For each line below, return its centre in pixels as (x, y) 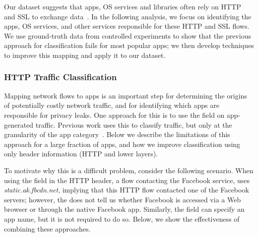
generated (19, 124)
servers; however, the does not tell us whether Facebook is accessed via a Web (123, 199)
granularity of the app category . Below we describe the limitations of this (117, 134)
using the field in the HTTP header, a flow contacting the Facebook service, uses (127, 180)
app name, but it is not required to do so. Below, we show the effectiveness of (122, 218)
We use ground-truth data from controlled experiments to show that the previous (128, 35)
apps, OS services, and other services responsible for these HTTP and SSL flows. (127, 26)
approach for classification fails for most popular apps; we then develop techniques (129, 45)
